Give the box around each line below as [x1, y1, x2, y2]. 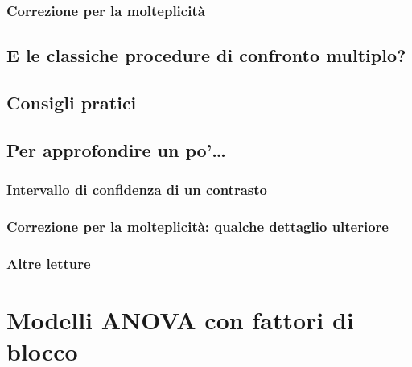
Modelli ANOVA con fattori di [6, 303, 354, 336]
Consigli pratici [6, 90, 137, 115]
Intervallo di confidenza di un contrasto [6, 179, 267, 200]
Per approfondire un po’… [6, 137, 226, 162]
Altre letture [6, 253, 91, 273]
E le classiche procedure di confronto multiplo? [6, 43, 406, 68]
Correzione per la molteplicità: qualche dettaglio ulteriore [6, 216, 389, 236]
